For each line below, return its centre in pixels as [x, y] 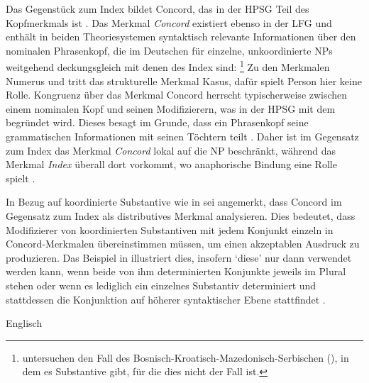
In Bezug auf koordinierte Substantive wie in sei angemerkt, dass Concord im [174, 202]
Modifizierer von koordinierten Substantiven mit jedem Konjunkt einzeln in [170, 229]
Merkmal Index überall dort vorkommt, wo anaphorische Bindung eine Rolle [171, 164]
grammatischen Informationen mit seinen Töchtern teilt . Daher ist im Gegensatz [182, 136]
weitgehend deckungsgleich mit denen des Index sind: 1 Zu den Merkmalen [168, 66]
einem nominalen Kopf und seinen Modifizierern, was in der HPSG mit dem [171, 108]
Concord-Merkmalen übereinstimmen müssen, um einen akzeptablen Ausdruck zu [183, 244]
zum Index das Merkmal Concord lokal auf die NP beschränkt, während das [171, 150]
